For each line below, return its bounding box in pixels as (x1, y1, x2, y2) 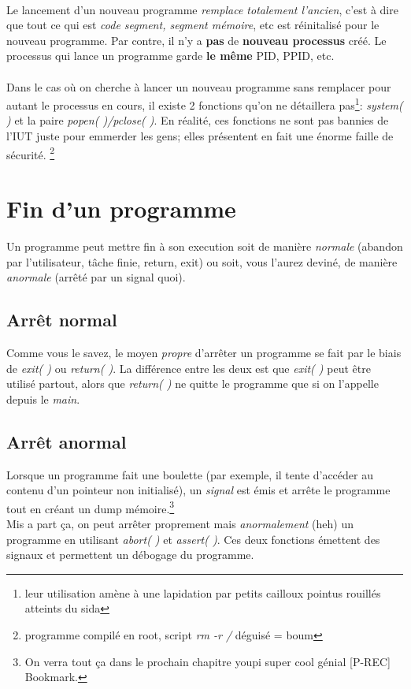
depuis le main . (6, 390, 80, 407)
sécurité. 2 (6, 143, 55, 162)
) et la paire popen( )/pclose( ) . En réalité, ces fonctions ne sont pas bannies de (6, 112, 389, 128)
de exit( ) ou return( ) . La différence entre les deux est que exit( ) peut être (6, 359, 371, 376)
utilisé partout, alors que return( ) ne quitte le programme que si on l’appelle (6, 375, 379, 392)
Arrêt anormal (6, 429, 127, 453)
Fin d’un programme (6, 192, 236, 225)
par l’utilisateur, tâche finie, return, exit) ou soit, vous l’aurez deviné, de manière (6, 253, 398, 270)
